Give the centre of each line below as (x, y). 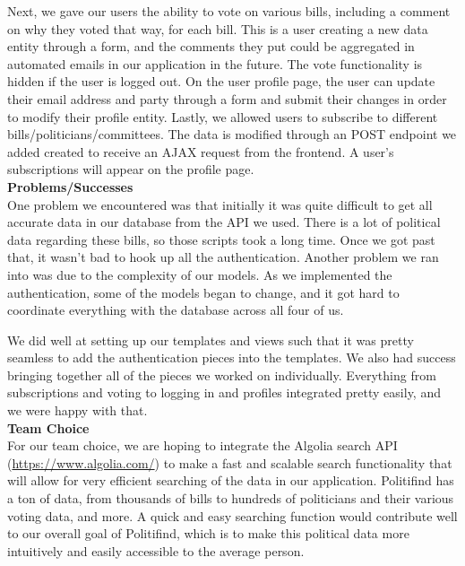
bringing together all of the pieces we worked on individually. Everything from (222, 374)
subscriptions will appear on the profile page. (131, 169)
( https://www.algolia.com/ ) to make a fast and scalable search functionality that (230, 462)
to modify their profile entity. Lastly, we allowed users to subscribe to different (223, 116)
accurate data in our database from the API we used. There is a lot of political (224, 222)
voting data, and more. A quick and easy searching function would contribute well (232, 515)
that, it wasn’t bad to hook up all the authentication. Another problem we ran (223, 257)
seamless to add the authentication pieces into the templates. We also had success (232, 357)
